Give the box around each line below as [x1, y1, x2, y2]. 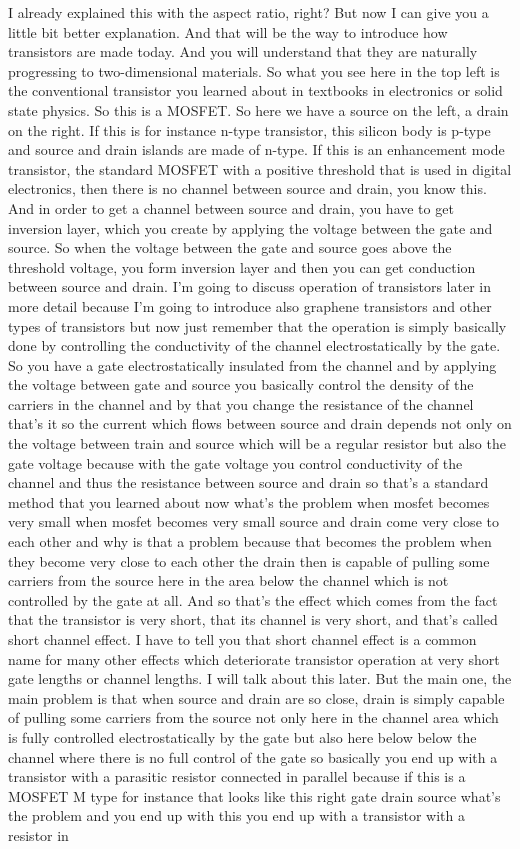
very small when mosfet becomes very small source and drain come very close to [8, 511, 499, 532]
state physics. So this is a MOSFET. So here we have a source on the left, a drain [8, 99, 509, 120]
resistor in [8, 824, 69, 845]
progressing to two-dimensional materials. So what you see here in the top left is [8, 60, 500, 81]
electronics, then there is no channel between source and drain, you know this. [8, 178, 487, 199]
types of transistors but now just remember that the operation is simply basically [8, 315, 507, 336]
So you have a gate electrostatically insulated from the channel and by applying [8, 354, 497, 375]
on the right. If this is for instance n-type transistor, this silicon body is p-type [8, 119, 491, 140]
